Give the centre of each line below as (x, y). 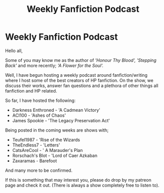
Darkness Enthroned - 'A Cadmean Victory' (56, 110)
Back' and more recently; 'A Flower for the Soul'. (54, 65)
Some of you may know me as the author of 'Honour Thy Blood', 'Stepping (81, 60)
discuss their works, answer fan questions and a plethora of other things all (82, 86)
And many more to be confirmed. (39, 170)
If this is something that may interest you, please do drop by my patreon (78, 180)
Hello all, (14, 50)
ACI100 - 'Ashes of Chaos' (39, 115)
